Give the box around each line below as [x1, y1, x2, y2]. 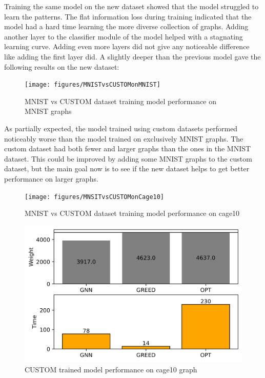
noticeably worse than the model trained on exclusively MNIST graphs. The [4, 133, 243, 144]
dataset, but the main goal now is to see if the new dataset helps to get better [4, 163, 250, 174]
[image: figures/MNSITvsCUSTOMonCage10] [25, 193, 165, 201]
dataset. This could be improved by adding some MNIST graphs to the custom [4, 153, 252, 164]
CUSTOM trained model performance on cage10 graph [25, 364, 197, 374]
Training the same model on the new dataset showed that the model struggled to [4, 1, 259, 11]
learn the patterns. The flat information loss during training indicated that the [4, 11, 252, 22]
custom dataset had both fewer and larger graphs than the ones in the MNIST [4, 143, 251, 154]
